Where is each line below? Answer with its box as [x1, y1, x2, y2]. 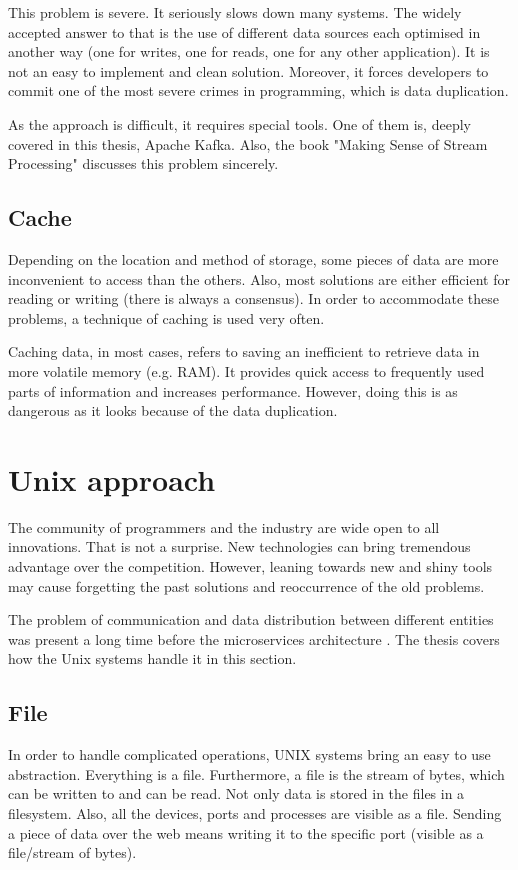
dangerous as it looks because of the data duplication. [8, 400, 338, 421]
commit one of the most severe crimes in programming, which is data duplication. [8, 80, 509, 101]
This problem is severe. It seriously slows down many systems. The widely [8, 2, 462, 22]
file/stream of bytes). [8, 842, 137, 863]
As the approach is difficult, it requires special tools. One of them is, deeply [8, 113, 471, 134]
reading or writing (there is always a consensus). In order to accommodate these [8, 288, 500, 309]
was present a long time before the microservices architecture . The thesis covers [8, 628, 500, 649]
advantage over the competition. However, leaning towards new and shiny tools [8, 556, 493, 577]
